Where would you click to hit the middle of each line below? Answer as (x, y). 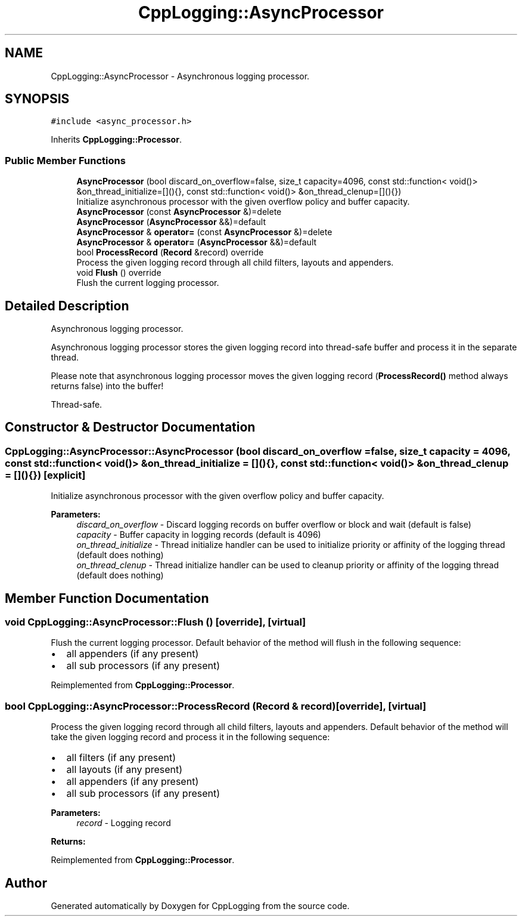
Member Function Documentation (107, 598)
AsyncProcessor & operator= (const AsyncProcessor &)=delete (204, 232)
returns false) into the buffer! (107, 386)
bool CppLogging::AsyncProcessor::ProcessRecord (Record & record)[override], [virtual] (216, 706)
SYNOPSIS (37, 99)
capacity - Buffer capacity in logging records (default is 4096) (199, 535)
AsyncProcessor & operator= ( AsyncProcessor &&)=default (197, 242)
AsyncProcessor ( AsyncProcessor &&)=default (171, 222)
